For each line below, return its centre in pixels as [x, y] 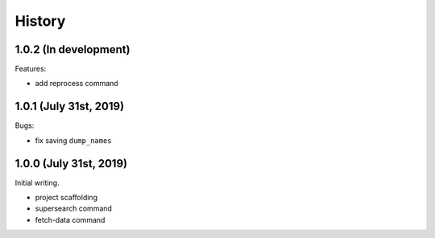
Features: [31, 69]
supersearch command [74, 208]
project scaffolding [66, 198]
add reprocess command [77, 84]
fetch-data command [70, 220]
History [40, 21]
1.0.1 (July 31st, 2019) [70, 107]
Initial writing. [37, 183]
